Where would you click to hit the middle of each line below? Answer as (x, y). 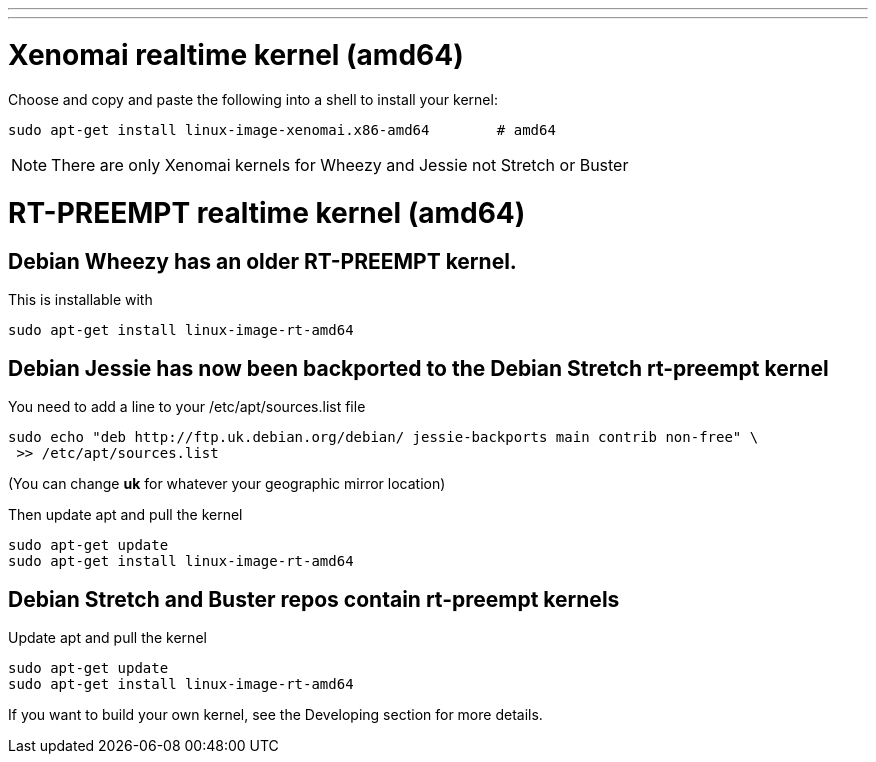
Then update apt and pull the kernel (125, 515)
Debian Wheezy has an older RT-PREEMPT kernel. (262, 261)
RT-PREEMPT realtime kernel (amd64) (267, 213)
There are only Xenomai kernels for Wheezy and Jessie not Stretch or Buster (340, 164)
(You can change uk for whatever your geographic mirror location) (227, 484)
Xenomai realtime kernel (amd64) (236, 54)
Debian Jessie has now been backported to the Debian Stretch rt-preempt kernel (418, 368)
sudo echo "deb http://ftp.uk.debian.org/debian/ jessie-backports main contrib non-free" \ (383, 437)
